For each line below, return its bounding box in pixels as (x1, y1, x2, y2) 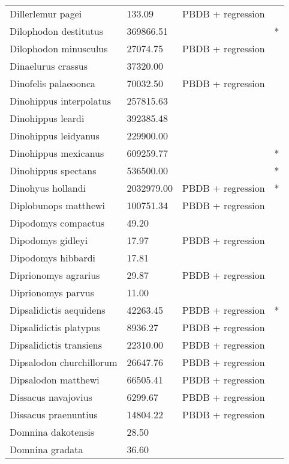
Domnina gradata (10, 442, 83, 456)
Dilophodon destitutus (10, 24, 104, 38)
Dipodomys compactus (10, 216, 105, 230)
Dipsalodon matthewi (10, 373, 100, 386)
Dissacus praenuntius (10, 408, 98, 421)
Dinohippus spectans (10, 163, 97, 177)
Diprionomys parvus (10, 285, 94, 299)
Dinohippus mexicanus (10, 146, 104, 160)
